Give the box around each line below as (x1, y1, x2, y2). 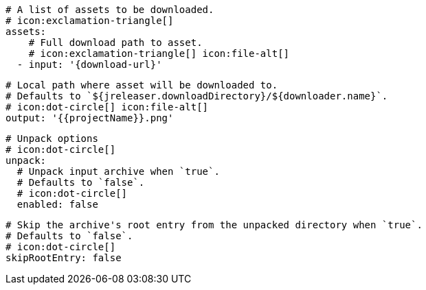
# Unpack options (5, 133, 98, 144)
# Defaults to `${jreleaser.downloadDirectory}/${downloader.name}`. (5, 90, 388, 101)
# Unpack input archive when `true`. (16, 166, 220, 177)
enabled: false (16, 199, 98, 210)
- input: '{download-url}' (16, 59, 162, 70)
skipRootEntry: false (5, 252, 122, 263)
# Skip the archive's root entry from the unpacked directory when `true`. (5, 219, 423, 230)
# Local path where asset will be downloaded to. (5, 80, 278, 90)
